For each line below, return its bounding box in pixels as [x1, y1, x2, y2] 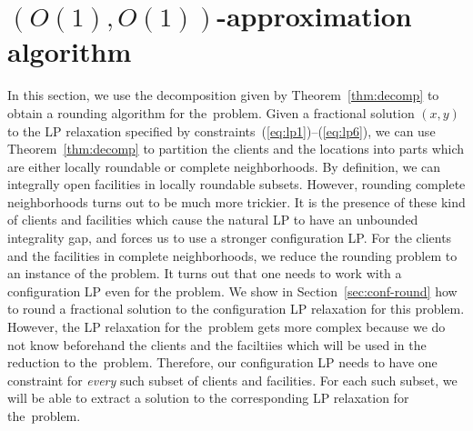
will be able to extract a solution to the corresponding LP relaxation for [7, 388, 409, 407]
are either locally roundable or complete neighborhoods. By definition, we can [7, 156, 441, 175]
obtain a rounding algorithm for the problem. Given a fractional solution [7, 103, 415, 122]
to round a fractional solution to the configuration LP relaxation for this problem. [7, 299, 465, 318]
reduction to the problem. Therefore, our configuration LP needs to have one [7, 353, 438, 372]
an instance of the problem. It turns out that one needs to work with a [7, 264, 402, 283]
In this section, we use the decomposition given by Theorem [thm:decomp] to [7, 85, 439, 105]
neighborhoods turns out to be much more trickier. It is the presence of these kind [7, 192, 466, 211]
